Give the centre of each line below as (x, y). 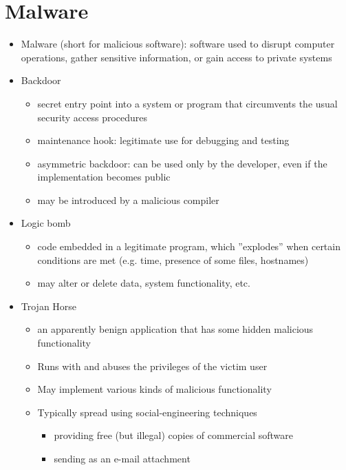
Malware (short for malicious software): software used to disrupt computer (178, 44)
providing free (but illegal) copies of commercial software (173, 435)
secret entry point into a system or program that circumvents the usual (187, 103)
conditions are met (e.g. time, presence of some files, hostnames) (173, 259)
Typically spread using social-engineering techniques (147, 412)
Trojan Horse (49, 306)
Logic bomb (46, 223)
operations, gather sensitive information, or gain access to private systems (176, 57)
